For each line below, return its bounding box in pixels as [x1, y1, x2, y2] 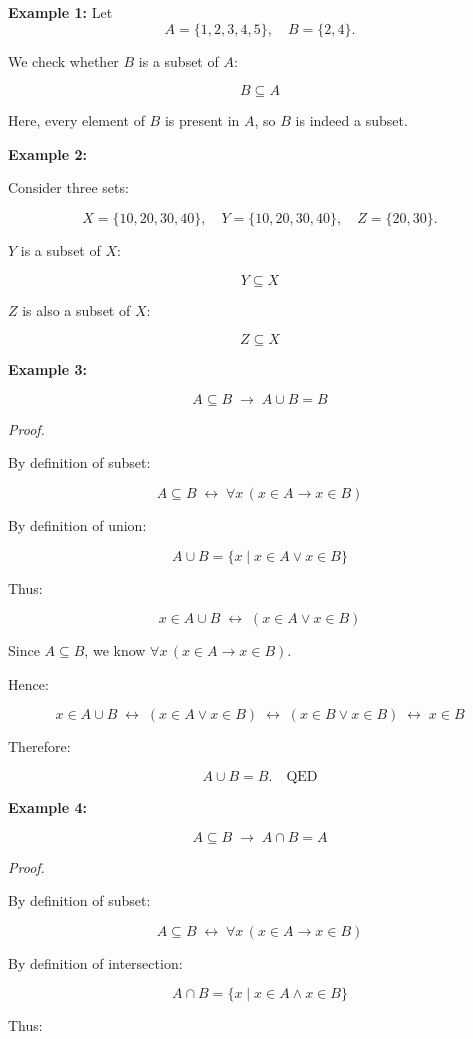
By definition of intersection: [8, 952, 183, 973]
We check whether [8, 50, 119, 71]
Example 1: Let [8, 2, 113, 22]
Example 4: [8, 796, 87, 817]
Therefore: [8, 736, 71, 757]
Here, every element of [8, 110, 145, 131]
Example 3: [8, 359, 87, 380]
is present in [164, 110, 240, 131]
